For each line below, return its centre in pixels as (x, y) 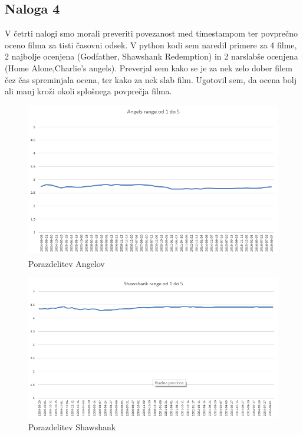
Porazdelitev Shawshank (72, 426)
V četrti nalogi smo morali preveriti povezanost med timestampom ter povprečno (151, 33)
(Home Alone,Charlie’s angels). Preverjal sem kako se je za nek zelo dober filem (149, 67)
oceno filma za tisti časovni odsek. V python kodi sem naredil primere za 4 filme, (151, 45)
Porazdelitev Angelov (67, 263)
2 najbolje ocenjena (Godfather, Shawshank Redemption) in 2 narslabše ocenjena (151, 56)
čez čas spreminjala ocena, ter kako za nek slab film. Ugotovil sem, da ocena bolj (151, 79)
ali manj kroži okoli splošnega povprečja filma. (88, 91)
